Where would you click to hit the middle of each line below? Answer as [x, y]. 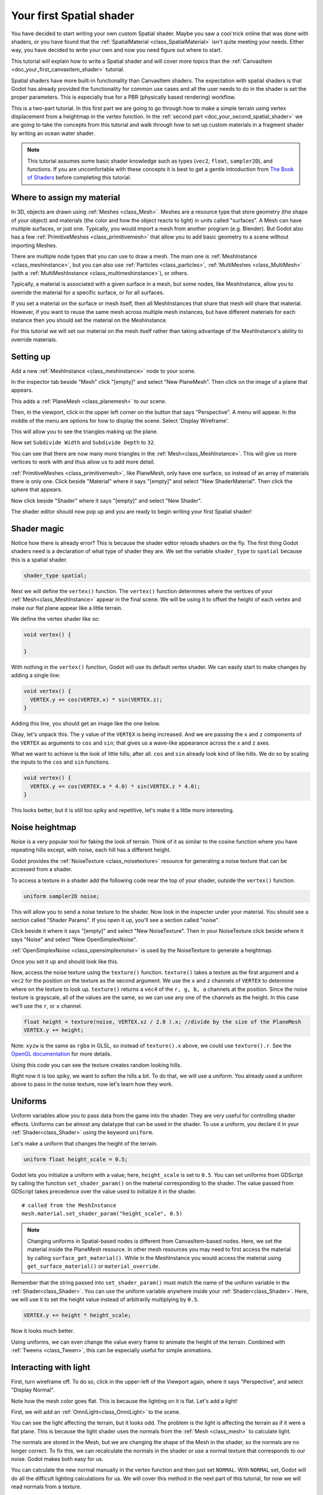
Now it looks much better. [43, 1331]
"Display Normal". [33, 1390]
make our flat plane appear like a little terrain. [67, 608]
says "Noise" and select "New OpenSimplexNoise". [74, 939]
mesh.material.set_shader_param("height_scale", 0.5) [102, 1214]
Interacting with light [51, 1367]
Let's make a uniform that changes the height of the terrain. [84, 1143]
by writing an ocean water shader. [53, 133]
